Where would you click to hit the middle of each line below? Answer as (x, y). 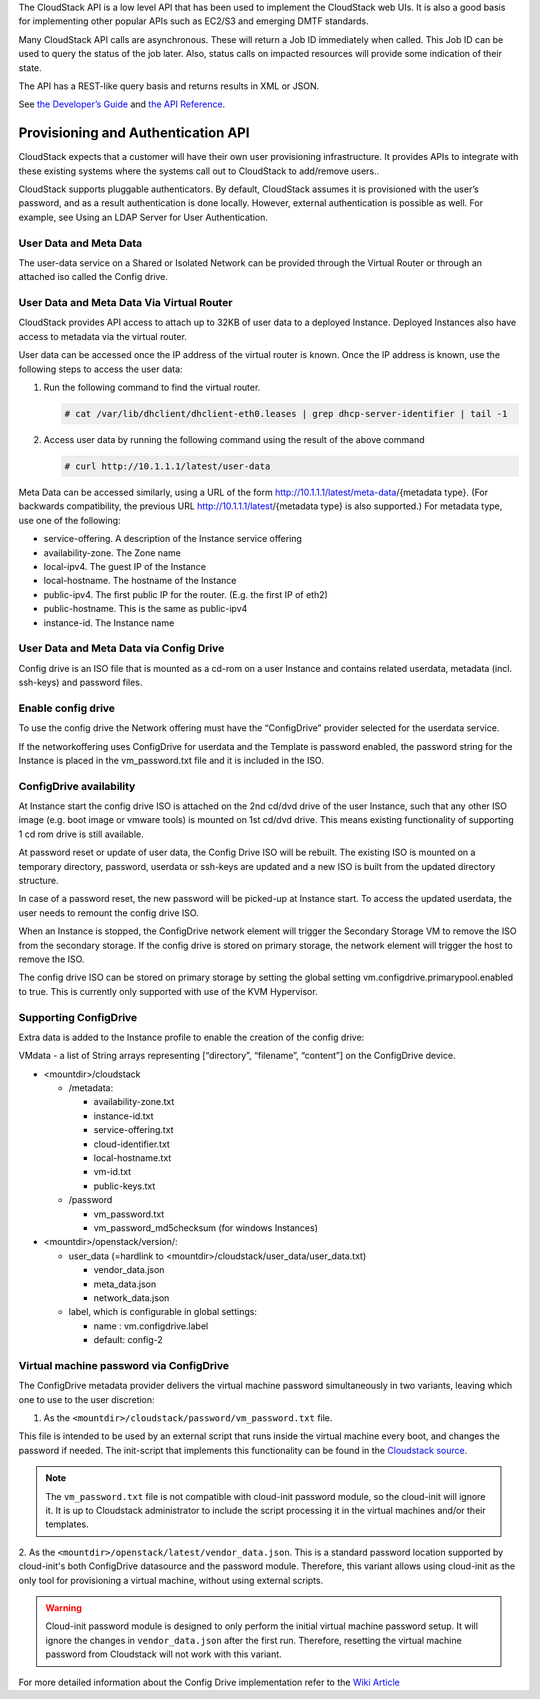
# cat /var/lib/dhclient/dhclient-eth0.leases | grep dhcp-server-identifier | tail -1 (286, 414)
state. (30, 67)
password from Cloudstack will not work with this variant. (163, 1654)
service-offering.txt (133, 1130)
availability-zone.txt (134, 1102)
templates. (67, 1524)
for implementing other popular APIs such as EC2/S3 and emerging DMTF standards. (193, 21)
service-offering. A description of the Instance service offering (172, 539)
